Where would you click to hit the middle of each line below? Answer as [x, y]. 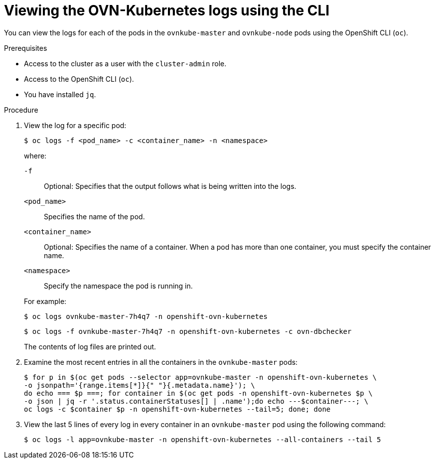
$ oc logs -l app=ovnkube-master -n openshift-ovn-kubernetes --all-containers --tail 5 [203, 439]
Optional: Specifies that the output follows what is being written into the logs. [170, 186]
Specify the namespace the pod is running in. [118, 286]
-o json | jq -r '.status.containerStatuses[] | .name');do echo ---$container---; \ [196, 401]
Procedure [21, 110]
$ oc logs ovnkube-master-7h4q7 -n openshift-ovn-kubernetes [146, 316]
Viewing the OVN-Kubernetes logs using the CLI [167, 10]
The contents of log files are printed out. [90, 346]
